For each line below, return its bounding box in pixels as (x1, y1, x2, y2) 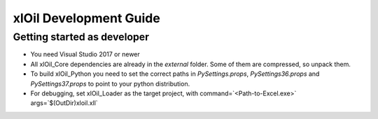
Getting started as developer (13, 31, 150, 43)
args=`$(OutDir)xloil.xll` (30, 99, 98, 107)
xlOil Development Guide (13, 10, 160, 26)
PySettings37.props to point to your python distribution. (30, 79, 190, 88)
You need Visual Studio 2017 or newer (30, 50, 140, 58)
